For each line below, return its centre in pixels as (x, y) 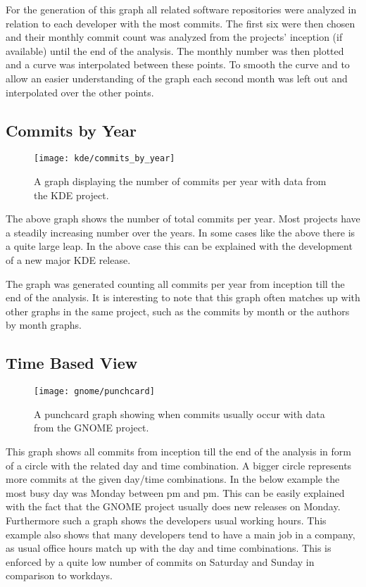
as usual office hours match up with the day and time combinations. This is (169, 548)
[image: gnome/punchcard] (94, 392)
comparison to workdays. (59, 575)
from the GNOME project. (91, 428)
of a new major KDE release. (68, 259)
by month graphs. (44, 325)
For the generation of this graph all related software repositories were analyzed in (181, 9)
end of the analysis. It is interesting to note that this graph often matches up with (183, 297)
